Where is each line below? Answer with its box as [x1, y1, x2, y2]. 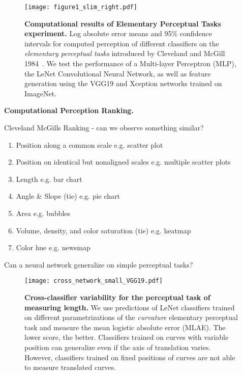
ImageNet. [24, 88, 56, 98]
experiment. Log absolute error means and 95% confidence [24, 28, 212, 39]
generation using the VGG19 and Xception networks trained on [24, 78, 222, 89]
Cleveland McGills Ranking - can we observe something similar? [4, 122, 204, 132]
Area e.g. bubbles [16, 207, 71, 218]
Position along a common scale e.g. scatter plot [16, 139, 163, 150]
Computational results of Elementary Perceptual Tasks [24, 18, 221, 29]
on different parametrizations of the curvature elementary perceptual [24, 312, 238, 323]
